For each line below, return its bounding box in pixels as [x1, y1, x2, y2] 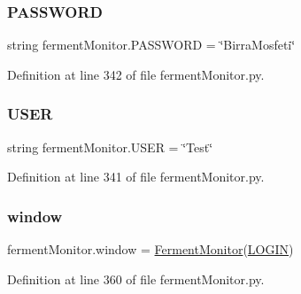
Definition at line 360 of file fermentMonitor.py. [7, 269, 265, 288]
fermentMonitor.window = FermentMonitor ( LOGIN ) [7, 240, 294, 259]
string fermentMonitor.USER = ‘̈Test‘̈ [7, 137, 213, 156]
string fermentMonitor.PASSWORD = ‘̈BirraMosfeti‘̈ [7, 35, 296, 54]
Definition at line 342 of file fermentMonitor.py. [7, 65, 265, 83]
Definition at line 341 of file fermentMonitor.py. [7, 167, 265, 186]
